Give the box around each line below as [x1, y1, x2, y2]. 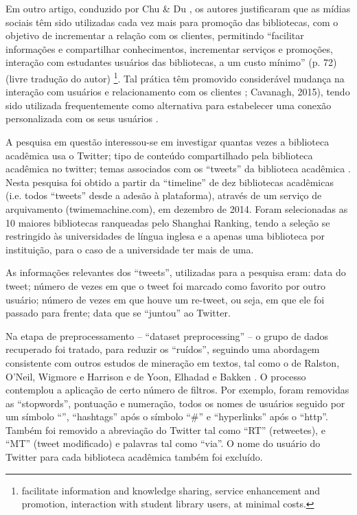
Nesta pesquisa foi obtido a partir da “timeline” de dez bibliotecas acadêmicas [5, 174, 334, 189]
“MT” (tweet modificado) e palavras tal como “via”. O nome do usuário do [5, 436, 321, 450]
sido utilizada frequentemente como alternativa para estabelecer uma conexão [5, 98, 332, 112]
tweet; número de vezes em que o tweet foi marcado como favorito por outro [5, 278, 326, 293]
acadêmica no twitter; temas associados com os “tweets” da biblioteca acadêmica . [5, 161, 351, 176]
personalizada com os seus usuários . [5, 111, 159, 126]
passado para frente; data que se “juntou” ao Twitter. [5, 306, 231, 320]
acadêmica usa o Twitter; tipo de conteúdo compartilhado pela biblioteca [5, 148, 313, 162]
